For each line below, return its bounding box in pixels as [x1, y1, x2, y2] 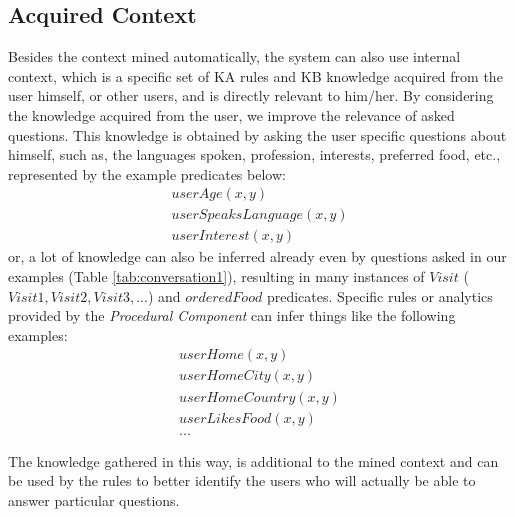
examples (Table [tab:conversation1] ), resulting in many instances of [8, 266, 425, 287]
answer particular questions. [8, 489, 180, 510]
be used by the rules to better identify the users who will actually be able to [8, 470, 476, 491]
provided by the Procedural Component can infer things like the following [8, 305, 456, 326]
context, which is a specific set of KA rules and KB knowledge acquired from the [8, 65, 503, 86]
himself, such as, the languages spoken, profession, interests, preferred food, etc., [8, 144, 501, 165]
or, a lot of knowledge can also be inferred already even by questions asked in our [8, 246, 507, 267]
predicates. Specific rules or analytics [266, 285, 493, 306]
